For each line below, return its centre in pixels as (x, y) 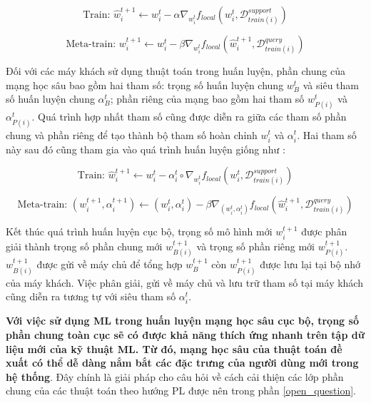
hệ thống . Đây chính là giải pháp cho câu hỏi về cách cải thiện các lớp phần (175, 376)
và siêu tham (331, 85)
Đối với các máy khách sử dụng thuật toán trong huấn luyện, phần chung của (176, 71)
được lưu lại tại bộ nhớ (310, 264)
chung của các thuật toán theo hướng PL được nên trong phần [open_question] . (181, 391)
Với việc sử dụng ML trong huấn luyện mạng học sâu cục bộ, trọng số (182, 321)
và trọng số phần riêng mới (256, 246)
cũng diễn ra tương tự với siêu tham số (91, 296)
